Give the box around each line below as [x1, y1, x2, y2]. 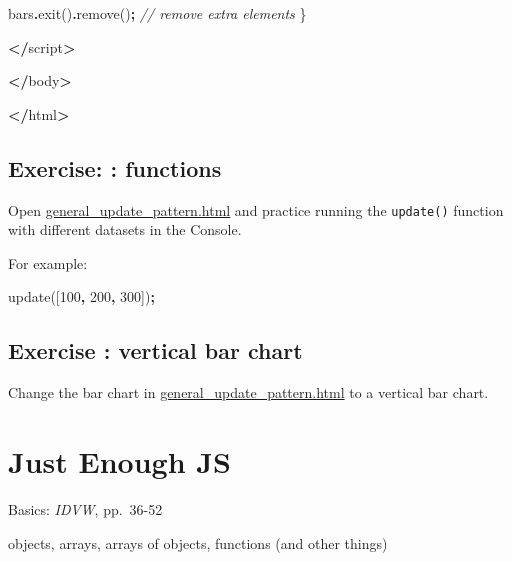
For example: [8, 252, 88, 273]
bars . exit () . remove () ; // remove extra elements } [8, 3, 307, 23]
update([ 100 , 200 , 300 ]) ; [8, 286, 155, 307]
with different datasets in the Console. [8, 219, 242, 240]
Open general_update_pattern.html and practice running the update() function [8, 199, 504, 220]
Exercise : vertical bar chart [8, 335, 303, 366]
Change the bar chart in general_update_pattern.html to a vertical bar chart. [8, 382, 489, 403]
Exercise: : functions [8, 152, 222, 183]
